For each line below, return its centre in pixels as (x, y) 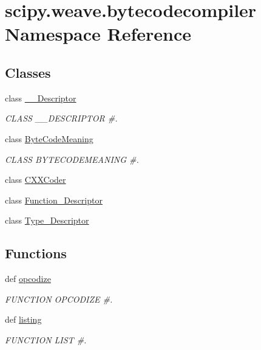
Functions (36, 253)
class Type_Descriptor (47, 220)
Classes (28, 72)
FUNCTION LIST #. (46, 339)
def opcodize (28, 279)
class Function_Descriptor (54, 200)
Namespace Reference (98, 34)
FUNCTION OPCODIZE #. (59, 299)
